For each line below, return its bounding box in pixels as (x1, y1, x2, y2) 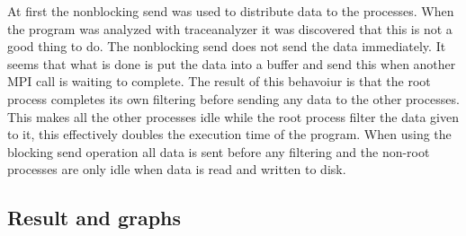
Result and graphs (7, 204, 182, 232)
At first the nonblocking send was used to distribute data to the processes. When (7, 2, 454, 20)
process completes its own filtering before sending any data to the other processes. (7, 89, 460, 108)
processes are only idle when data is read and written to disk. (7, 160, 346, 179)
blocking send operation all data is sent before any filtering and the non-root (7, 142, 430, 161)
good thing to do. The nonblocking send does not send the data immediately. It (7, 37, 446, 56)
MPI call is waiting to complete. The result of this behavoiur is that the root (7, 72, 431, 91)
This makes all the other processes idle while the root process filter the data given (7, 107, 459, 126)
